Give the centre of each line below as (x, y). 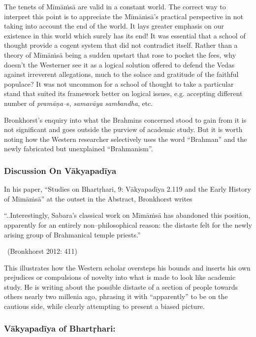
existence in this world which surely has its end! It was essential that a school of (125, 35)
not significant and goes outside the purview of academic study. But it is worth (123, 129)
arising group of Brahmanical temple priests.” (72, 234)
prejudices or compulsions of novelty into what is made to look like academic (120, 277)
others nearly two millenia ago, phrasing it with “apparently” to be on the (116, 296)
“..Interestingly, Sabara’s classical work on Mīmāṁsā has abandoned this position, (127, 215)
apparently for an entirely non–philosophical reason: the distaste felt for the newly (128, 224)
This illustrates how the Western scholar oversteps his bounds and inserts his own (127, 267)
